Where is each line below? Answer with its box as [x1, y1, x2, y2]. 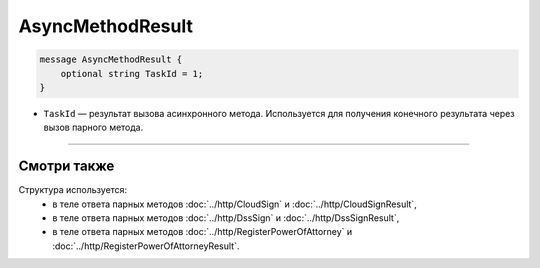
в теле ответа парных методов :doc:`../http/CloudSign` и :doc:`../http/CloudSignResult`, [52, 198, 417, 210]
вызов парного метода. [43, 121, 144, 134]
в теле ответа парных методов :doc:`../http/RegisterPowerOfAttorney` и [52, 226, 353, 238]
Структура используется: [18, 184, 128, 196]
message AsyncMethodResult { [39, 54, 183, 65]
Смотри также [18, 158, 115, 175]
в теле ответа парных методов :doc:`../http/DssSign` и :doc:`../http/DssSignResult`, [52, 211, 400, 224]
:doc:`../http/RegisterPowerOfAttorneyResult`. [52, 240, 240, 252]
